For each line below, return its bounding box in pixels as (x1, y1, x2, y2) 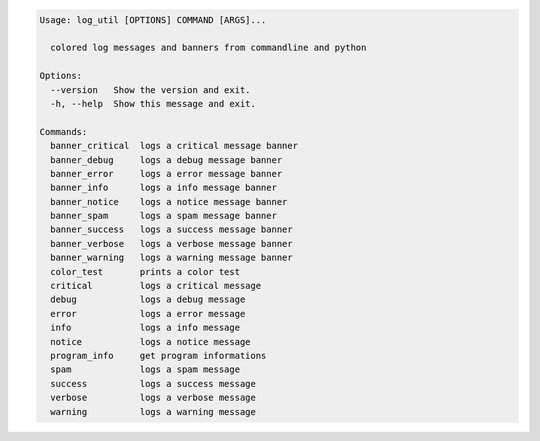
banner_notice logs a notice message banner (50, 196, 288, 207)
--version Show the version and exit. (50, 84, 251, 95)
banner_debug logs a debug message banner (50, 154, 283, 165)
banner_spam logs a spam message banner (50, 210, 277, 222)
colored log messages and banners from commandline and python (50, 42, 367, 54)
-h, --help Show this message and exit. (50, 98, 257, 109)
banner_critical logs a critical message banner (50, 140, 299, 152)
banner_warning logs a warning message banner (50, 252, 294, 264)
